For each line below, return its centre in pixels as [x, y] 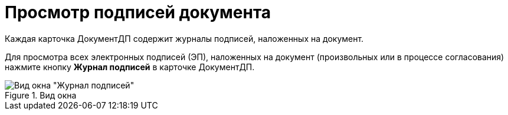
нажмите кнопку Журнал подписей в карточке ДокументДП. [130, 67]
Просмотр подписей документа [138, 12]
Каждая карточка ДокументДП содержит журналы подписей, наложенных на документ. [184, 38]
